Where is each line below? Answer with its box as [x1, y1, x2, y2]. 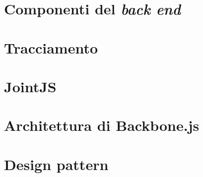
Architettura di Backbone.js [4, 115, 200, 135]
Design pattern [4, 154, 109, 174]
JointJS [4, 76, 57, 96]
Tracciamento [4, 37, 98, 58]
